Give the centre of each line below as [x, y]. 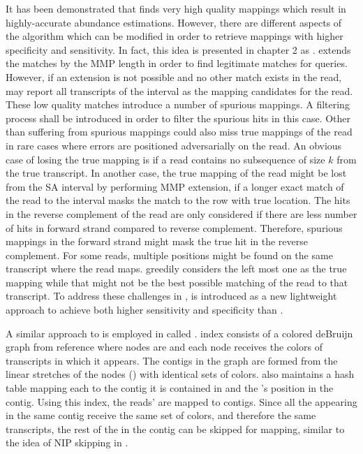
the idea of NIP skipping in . [67, 442]
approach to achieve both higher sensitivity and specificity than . [145, 310]
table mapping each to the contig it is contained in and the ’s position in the [170, 388]
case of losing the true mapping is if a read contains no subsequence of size [165, 159]
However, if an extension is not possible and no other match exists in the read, [174, 76]
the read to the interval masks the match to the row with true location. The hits [178, 200]
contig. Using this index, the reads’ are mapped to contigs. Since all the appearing [181, 401]
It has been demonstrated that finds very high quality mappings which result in [176, 8]
